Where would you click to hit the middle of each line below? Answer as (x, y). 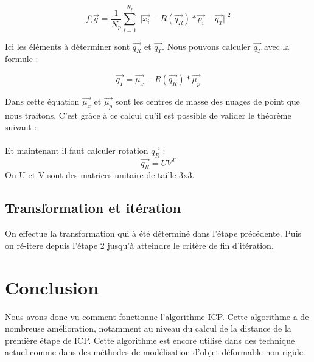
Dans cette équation (42, 101)
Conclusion (52, 287)
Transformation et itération (93, 208)
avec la (277, 46)
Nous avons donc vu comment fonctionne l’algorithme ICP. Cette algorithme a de (157, 316)
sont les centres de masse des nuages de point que (208, 101)
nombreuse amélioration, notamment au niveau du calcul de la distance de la (148, 328)
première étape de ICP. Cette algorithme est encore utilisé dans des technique (150, 340)
